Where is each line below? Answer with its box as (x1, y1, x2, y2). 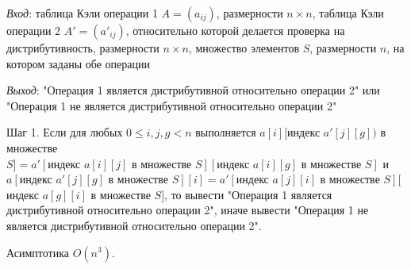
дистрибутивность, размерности (6, 40, 159, 56)
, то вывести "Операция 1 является (164, 186, 332, 202)
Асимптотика (6, 244, 69, 260)
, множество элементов (188, 40, 300, 56)
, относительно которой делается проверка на (125, 22, 345, 38)
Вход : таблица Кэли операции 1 (6, 5, 158, 21)
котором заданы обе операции (6, 55, 150, 71)
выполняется (195, 124, 256, 140)
